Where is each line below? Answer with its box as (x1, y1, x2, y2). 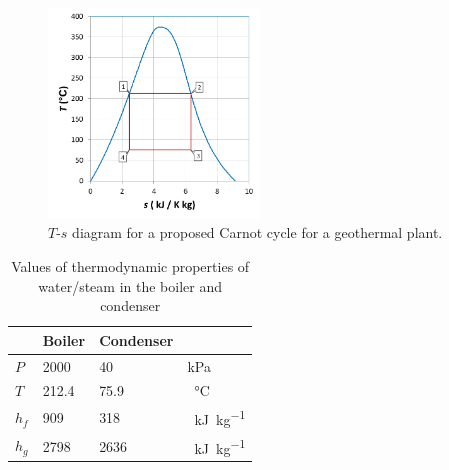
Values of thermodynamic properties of (11, 255, 250, 276)
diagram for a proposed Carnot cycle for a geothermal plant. (72, 222, 443, 243)
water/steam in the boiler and (38, 275, 222, 296)
